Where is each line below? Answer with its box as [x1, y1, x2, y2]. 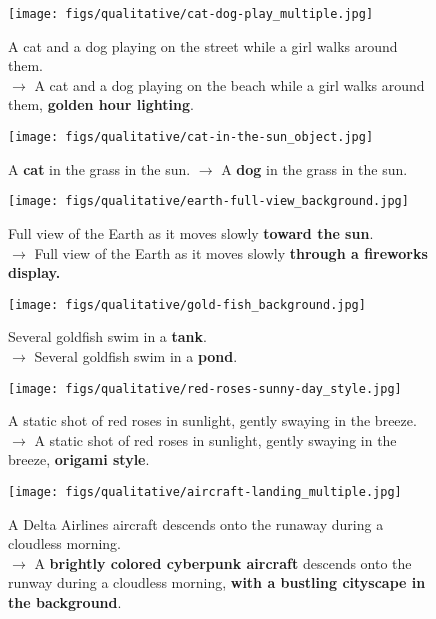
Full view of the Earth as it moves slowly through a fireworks [34, 242, 428, 263]
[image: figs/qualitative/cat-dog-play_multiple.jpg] [8, 7, 374, 21]
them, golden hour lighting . [8, 94, 194, 115]
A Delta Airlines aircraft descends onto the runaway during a [8, 513, 384, 534]
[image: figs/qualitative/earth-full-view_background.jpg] [8, 194, 409, 209]
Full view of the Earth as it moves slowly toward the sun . [8, 222, 374, 243]
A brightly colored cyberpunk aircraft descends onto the [34, 552, 412, 573]
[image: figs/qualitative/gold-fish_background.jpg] [8, 297, 366, 312]
